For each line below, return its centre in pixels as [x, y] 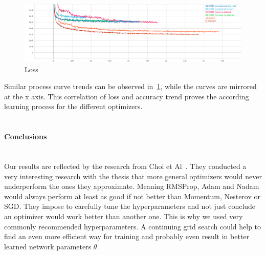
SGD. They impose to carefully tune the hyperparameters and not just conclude [130, 206]
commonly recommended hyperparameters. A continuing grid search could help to [133, 226]
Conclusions [26, 136]
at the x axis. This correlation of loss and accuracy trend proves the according [127, 96]
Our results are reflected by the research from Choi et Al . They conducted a [125, 166]
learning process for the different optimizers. [73, 106]
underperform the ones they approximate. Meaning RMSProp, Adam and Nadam [132, 186]
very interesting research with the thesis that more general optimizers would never [133, 176]
